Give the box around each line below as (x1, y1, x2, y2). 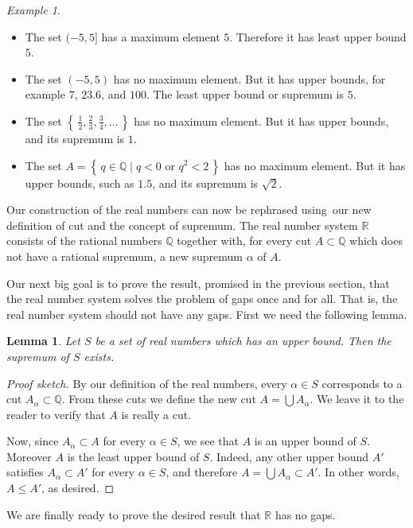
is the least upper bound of (67, 448, 200, 464)
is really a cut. (121, 406, 192, 422)
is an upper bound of (254, 433, 357, 449)
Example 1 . (6, 2, 60, 17)
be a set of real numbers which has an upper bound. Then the (95, 332, 392, 349)
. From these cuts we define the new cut (61, 390, 256, 407)
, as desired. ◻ (41, 479, 115, 496)
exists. (84, 347, 115, 364)
